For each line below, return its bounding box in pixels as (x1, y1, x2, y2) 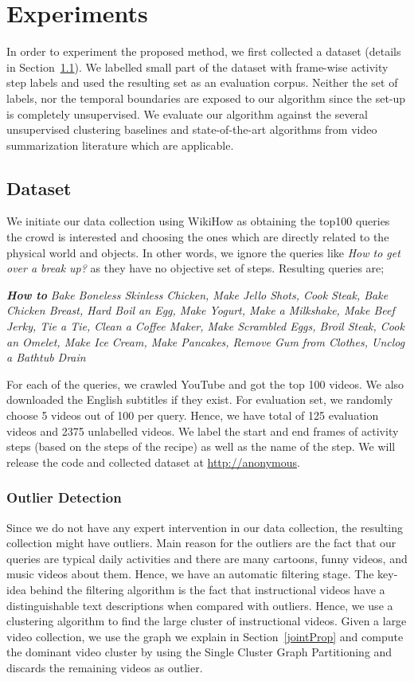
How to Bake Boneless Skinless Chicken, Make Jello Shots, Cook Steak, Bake (6, 286, 389, 303)
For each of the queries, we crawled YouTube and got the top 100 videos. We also (6, 375, 404, 392)
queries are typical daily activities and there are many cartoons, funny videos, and (6, 550, 408, 566)
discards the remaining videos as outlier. (6, 659, 203, 675)
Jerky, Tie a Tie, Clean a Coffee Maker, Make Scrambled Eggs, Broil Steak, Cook (6, 318, 404, 335)
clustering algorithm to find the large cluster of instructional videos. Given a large (6, 613, 407, 629)
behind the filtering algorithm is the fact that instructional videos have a (29, 581, 385, 597)
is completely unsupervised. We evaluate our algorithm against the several (6, 105, 368, 122)
